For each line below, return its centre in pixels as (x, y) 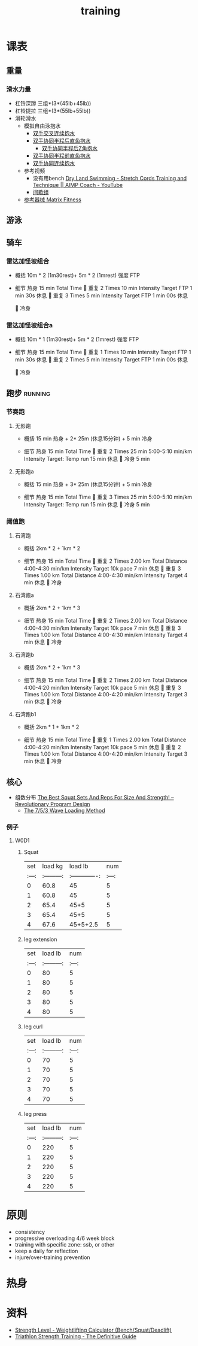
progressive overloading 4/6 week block (65, 1238)
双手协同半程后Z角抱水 (69, 148)
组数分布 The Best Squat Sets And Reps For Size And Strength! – (95, 798)
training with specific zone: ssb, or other (65, 1245)
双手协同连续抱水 (54, 163)
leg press (35, 1114)
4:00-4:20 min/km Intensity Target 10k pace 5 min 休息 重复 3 (102, 688)
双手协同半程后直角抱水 (62, 141)
